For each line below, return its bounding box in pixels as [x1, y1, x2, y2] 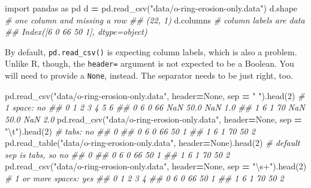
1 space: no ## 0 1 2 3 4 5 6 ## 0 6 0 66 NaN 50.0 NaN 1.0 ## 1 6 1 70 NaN [5, 101, 305, 114]
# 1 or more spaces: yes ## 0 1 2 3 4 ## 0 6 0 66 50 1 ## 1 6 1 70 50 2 [5, 171, 284, 184]
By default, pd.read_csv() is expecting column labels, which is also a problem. [5, 45, 297, 58]
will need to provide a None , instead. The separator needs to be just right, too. [5, 69, 294, 82]
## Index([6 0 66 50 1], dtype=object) [5, 25, 147, 38]
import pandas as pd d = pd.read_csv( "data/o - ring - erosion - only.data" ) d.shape [5, 2, 298, 14]
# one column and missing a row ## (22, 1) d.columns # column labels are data [5, 13, 305, 26]
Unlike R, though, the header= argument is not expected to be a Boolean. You [5, 57, 294, 70]
